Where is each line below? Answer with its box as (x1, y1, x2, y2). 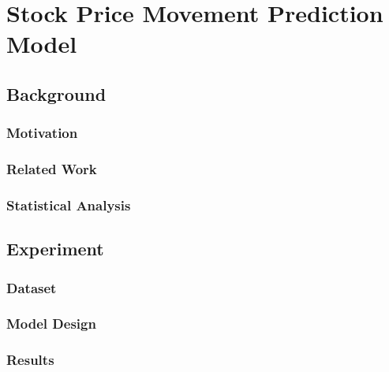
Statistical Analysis (6, 195, 131, 214)
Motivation (6, 123, 78, 143)
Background (6, 81, 107, 106)
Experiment (6, 236, 104, 261)
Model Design (6, 314, 96, 333)
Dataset (6, 277, 57, 297)
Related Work (6, 159, 97, 179)
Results (6, 350, 54, 370)
